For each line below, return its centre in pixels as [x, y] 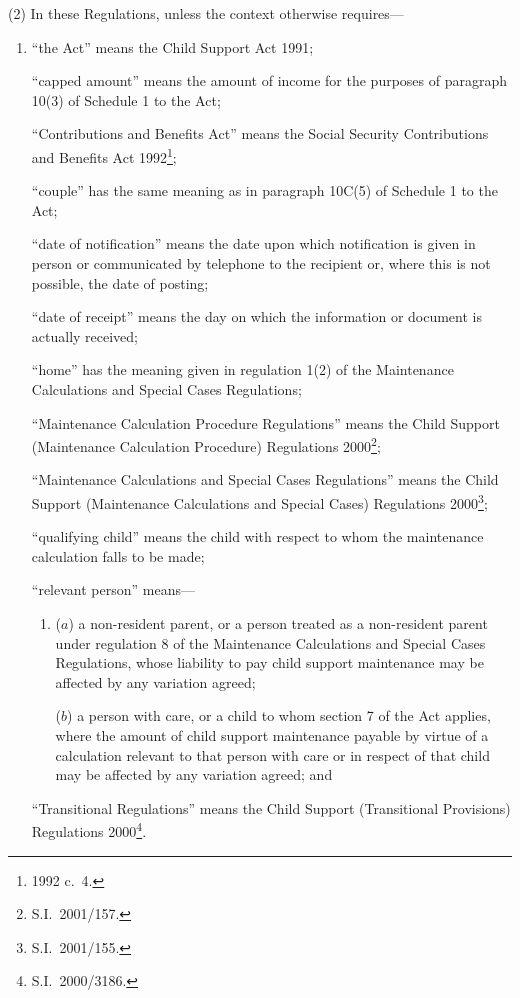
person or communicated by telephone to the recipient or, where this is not [261, 263]
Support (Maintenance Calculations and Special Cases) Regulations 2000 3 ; [259, 501]
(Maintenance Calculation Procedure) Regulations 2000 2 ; [206, 444]
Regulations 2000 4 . [89, 830]
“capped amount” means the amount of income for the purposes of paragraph [269, 80]
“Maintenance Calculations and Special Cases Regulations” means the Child [265, 479]
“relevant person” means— [113, 589]
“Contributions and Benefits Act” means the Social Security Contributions [260, 133]
